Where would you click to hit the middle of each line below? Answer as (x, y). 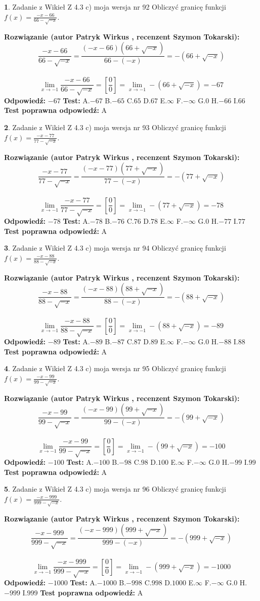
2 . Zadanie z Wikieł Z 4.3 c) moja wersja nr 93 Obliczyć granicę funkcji (115, 127)
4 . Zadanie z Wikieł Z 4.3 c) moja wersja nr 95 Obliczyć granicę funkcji (115, 368)
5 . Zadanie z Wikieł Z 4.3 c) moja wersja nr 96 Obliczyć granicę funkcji (115, 489)
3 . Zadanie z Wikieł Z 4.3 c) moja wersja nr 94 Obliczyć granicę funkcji (115, 248)
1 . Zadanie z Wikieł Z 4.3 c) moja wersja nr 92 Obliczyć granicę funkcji (115, 7)
